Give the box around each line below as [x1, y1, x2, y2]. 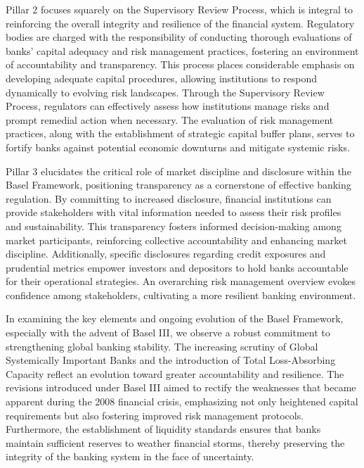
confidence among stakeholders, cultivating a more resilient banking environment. [6, 287, 356, 302]
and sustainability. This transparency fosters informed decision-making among [6, 218, 342, 233]
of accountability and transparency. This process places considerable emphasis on [6, 57, 355, 72]
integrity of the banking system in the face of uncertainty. [6, 449, 254, 464]
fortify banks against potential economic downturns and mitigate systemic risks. [6, 139, 350, 154]
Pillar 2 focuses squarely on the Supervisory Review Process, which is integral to [6, 2, 353, 16]
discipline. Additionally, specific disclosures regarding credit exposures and [6, 246, 326, 261]
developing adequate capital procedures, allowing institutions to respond [6, 70, 318, 85]
